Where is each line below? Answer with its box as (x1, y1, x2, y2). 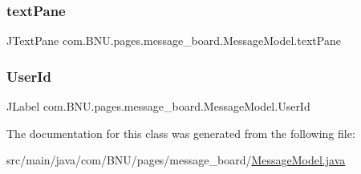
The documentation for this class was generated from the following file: (6, 124, 355, 141)
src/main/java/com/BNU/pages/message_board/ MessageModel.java (6, 152, 346, 168)
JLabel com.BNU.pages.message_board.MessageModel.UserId (6, 98, 310, 115)
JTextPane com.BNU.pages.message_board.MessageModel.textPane (6, 32, 341, 49)
